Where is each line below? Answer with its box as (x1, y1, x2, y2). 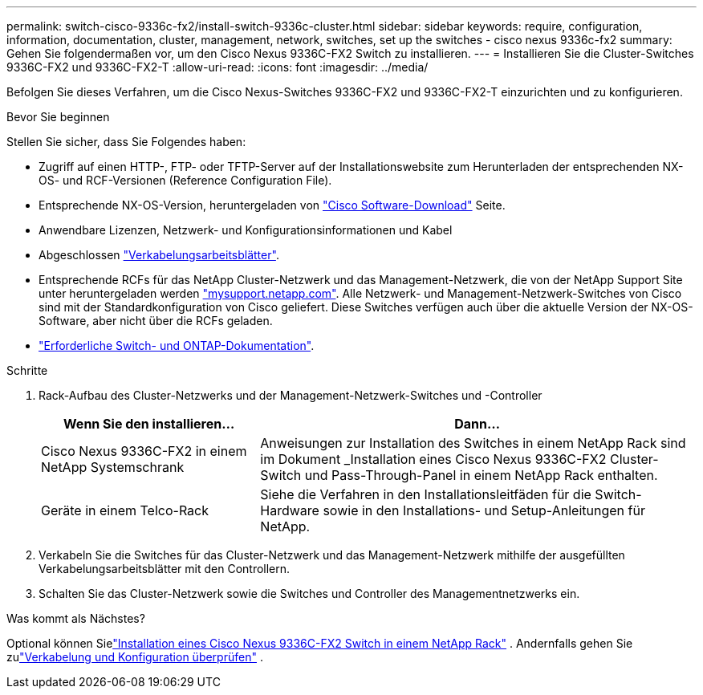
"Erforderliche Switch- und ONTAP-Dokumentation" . (39, 339, 315, 352)
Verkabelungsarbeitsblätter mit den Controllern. (39, 562, 291, 575)
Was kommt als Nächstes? (6, 612, 145, 625)
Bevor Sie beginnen (6, 110, 110, 124)
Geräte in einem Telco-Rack (41, 502, 209, 518)
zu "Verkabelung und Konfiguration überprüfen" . (6, 650, 263, 664)
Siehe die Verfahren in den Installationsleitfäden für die (260, 486, 591, 502)
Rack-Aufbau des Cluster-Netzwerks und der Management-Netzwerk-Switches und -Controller (39, 388, 542, 402)
